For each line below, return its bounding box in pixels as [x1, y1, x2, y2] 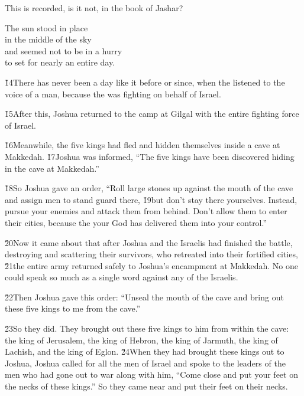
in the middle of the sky [5, 33, 92, 45]
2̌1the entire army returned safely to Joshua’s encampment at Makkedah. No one [5, 259, 299, 271]
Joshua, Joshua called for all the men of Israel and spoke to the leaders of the [5, 356, 286, 369]
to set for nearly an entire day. [5, 56, 115, 68]
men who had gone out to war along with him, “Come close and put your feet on [5, 368, 298, 381]
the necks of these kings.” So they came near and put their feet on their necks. [5, 380, 288, 392]
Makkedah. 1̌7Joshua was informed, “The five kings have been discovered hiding [5, 150, 295, 162]
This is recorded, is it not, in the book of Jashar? [5, 2, 183, 14]
